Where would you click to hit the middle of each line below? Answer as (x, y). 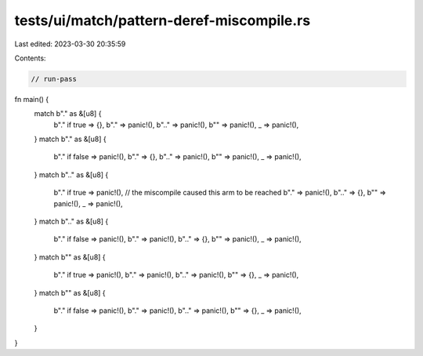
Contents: (30, 58)
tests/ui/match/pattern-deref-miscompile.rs (163, 20)
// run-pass (54, 79)
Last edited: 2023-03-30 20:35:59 (70, 44)
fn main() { (32, 99)
